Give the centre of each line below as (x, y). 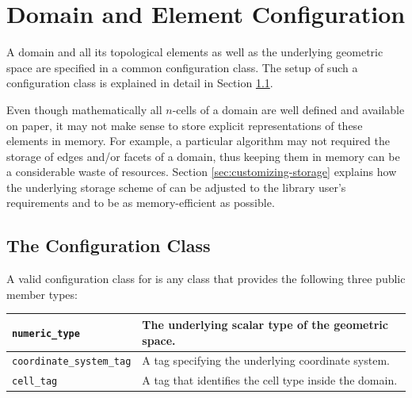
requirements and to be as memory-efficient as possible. (141, 203)
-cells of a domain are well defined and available (288, 109)
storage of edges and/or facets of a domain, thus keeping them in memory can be (203, 156)
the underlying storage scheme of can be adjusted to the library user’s (176, 187)
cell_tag (35, 382)
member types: (42, 294)
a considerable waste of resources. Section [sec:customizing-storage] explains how (202, 172)
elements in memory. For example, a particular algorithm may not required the (198, 141)
